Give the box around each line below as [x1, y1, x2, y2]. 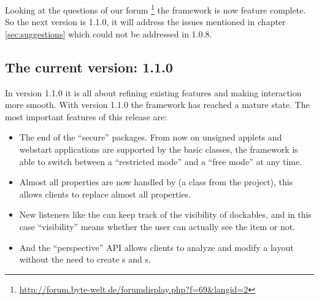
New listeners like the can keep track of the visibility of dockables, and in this [19, 208, 312, 221]
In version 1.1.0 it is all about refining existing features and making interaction [5, 86, 302, 99]
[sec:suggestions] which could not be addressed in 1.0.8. [5, 27, 212, 40]
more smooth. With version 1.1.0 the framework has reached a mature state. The [5, 98, 310, 111]
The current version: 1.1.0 [5, 57, 173, 76]
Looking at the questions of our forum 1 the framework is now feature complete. [5, 2, 306, 16]
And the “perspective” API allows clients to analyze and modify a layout [19, 240, 294, 253]
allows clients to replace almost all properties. [19, 187, 191, 200]
